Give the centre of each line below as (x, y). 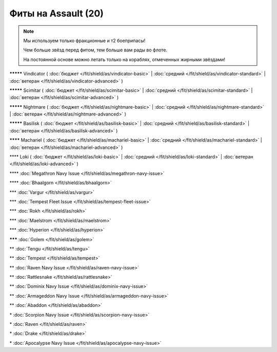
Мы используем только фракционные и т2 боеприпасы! (84, 41)
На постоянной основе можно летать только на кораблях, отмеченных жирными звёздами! (124, 60)
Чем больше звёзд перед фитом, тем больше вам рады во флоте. (95, 50)
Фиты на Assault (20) (56, 13)
